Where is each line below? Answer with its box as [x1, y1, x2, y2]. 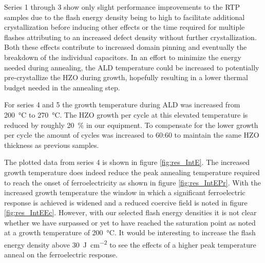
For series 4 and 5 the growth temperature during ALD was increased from [4, 99, 240, 110]
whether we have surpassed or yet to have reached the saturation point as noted [4, 217, 256, 228]
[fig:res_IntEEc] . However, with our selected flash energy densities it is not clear [4, 207, 257, 218]
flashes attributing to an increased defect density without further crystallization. [4, 31, 257, 42]
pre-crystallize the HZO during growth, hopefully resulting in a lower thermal [4, 72, 248, 83]
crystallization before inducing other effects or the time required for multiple [4, 22, 245, 32]
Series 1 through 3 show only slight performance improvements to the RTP [4, 2, 240, 12]
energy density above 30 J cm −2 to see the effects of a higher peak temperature [4, 238, 256, 250]
